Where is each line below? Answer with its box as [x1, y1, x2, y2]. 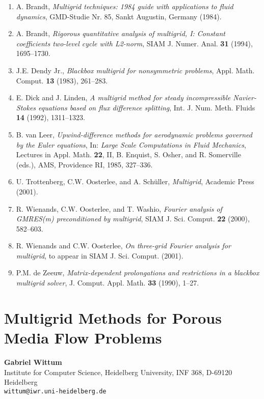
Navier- [233, 92, 256, 103]
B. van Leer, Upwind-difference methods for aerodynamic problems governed [16, 129, 252, 139]
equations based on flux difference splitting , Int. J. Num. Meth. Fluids [38, 102, 255, 112]
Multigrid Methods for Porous [4, 307, 222, 328]
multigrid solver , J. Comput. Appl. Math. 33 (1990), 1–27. [16, 277, 199, 288]
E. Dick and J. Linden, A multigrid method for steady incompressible [16, 92, 231, 103]
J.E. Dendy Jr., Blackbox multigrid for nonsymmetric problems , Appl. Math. [16, 65, 255, 75]
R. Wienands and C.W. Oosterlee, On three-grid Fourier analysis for [16, 240, 231, 251]
